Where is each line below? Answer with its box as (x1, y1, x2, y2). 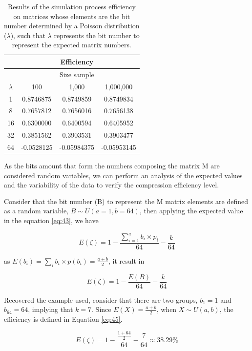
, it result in (108, 255, 145, 266)
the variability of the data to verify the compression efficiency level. (17, 180, 219, 190)
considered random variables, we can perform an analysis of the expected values (4, 170, 243, 180)
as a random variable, (4, 206, 68, 216)
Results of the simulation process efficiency (7, 1, 136, 11)
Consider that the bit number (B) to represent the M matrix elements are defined (4, 196, 248, 206)
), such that (10, 30, 45, 40)
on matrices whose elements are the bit (13, 11, 130, 21)
